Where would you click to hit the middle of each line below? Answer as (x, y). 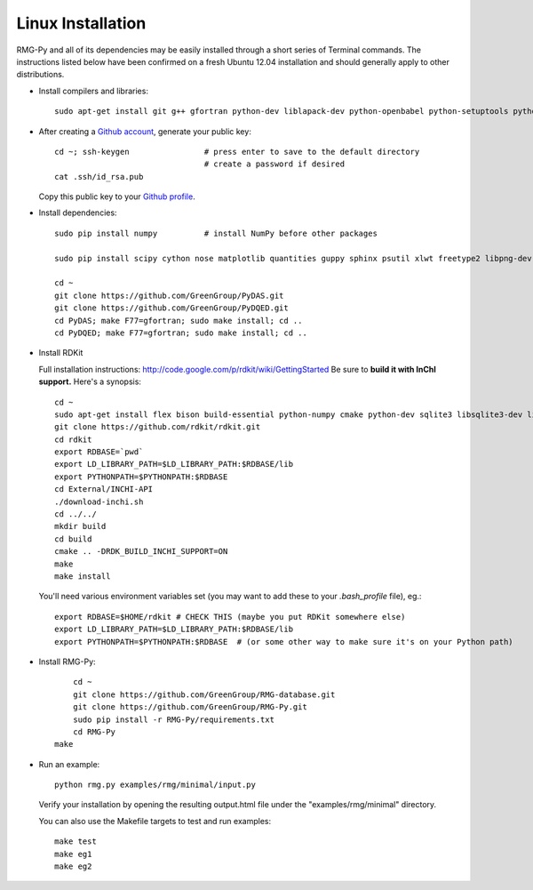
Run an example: (69, 764)
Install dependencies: (78, 212)
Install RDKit (61, 353)
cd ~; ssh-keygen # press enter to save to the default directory (237, 152)
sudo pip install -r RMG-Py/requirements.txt (174, 719)
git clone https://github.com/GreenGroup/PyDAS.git (169, 295)
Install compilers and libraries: (93, 91)
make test (76, 842)
